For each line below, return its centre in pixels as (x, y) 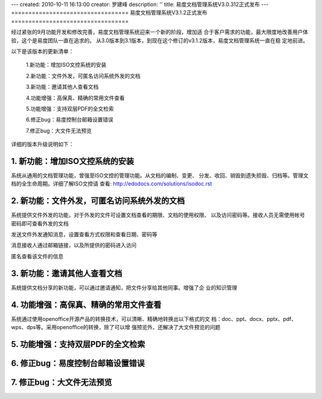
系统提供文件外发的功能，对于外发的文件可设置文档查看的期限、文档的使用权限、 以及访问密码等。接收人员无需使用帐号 (158, 215)
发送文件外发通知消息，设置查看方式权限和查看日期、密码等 (84, 234)
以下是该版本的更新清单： (42, 51)
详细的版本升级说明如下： (42, 144)
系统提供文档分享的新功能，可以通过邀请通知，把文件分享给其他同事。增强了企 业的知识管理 (124, 287)
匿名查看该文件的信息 (37, 256)
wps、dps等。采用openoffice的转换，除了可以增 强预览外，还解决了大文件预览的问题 (116, 327)
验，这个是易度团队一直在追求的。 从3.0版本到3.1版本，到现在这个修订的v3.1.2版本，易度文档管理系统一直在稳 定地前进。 (160, 40)
